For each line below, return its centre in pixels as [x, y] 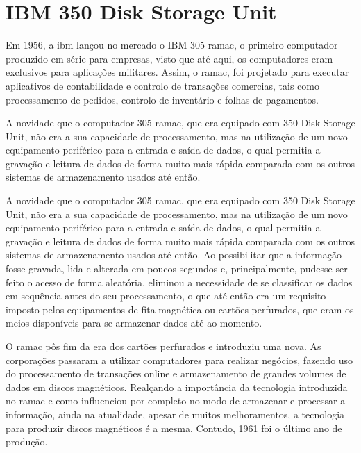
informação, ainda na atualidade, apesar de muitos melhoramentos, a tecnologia [175, 414]
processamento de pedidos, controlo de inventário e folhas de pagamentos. [162, 99]
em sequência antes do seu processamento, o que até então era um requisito [166, 296]
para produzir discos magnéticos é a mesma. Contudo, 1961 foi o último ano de [174, 428]
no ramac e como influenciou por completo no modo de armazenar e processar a [176, 401]
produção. [27, 442]
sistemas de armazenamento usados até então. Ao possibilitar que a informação [174, 255]
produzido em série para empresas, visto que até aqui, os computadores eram [169, 58]
